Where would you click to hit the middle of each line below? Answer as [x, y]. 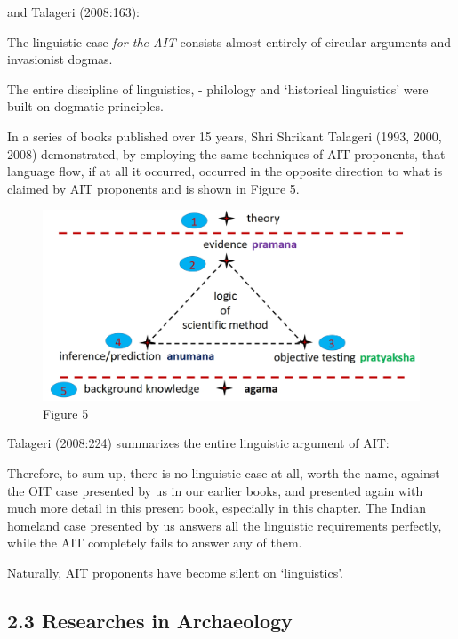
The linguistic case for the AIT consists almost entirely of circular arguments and [229, 41]
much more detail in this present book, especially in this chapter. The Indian [217, 508]
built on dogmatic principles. [85, 106]
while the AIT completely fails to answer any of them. [155, 543]
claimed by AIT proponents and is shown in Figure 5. [153, 188]
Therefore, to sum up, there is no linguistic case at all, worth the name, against [224, 473]
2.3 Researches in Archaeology [150, 620]
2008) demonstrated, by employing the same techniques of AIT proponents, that [226, 153]
